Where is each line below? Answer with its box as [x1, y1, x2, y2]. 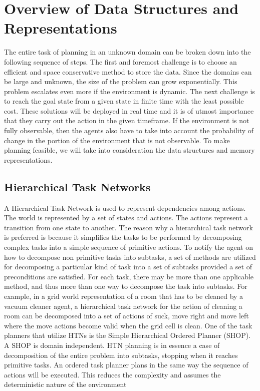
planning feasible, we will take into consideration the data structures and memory [4, 145, 255, 155]
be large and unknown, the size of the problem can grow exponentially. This [4, 76, 237, 87]
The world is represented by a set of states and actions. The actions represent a [4, 212, 248, 223]
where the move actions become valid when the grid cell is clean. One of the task [4, 320, 252, 330]
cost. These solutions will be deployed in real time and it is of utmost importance [4, 105, 254, 116]
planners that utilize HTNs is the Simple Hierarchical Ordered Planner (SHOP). [4, 330, 251, 340]
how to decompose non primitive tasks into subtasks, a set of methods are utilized [4, 251, 256, 262]
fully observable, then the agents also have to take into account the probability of [4, 125, 254, 136]
